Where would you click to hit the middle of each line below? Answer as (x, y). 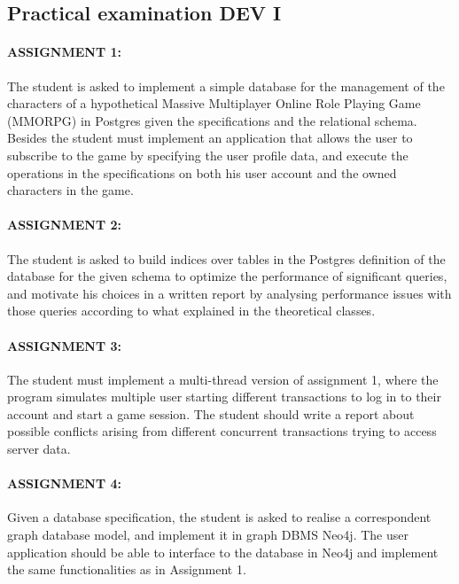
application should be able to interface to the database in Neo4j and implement (223, 552)
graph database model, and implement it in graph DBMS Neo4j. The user (208, 535)
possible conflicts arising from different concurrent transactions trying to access (222, 431)
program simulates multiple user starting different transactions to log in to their (224, 397)
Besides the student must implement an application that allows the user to (210, 138)
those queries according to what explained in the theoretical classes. (191, 311)
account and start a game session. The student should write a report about (211, 413)
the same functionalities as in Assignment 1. (127, 569)
